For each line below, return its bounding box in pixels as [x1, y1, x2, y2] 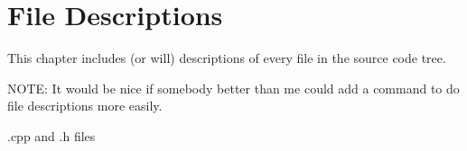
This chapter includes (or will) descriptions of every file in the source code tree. [7, 49, 446, 67]
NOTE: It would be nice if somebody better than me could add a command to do [7, 78, 460, 97]
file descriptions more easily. [7, 96, 163, 115]
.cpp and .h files [7, 126, 96, 145]
